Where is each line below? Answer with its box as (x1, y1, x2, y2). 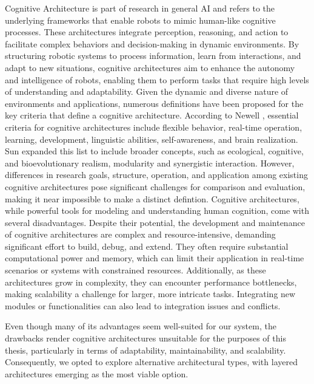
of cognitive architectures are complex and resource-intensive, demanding (5, 228, 276, 241)
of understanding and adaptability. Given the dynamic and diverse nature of (5, 85, 289, 98)
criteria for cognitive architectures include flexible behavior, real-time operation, (5, 120, 302, 133)
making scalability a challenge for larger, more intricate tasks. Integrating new (5, 287, 296, 300)
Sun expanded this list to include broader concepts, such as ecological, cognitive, (5, 145, 304, 157)
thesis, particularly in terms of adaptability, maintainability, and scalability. (5, 343, 286, 356)
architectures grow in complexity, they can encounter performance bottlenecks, (5, 275, 297, 288)
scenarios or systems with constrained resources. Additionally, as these (5, 264, 266, 276)
